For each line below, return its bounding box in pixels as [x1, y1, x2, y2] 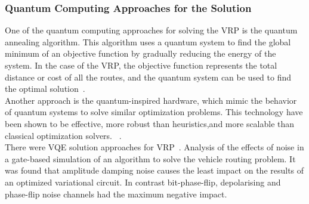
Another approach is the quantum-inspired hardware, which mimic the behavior [5, 94, 297, 106]
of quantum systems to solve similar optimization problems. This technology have [5, 106, 303, 118]
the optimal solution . [5, 82, 85, 95]
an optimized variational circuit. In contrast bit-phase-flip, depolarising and [5, 175, 281, 188]
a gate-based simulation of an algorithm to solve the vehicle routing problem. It [5, 152, 296, 165]
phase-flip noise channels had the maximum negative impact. [5, 187, 227, 200]
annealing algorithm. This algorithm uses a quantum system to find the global [5, 35, 291, 48]
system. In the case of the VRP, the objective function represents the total [5, 59, 277, 71]
